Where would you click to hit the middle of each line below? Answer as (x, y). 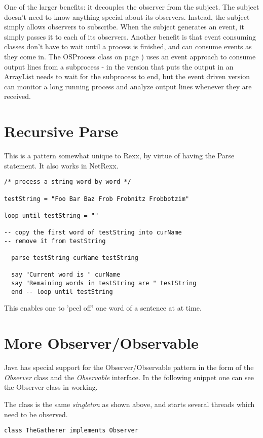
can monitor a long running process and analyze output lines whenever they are (128, 86)
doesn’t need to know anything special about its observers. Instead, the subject (127, 16)
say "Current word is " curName (66, 275)
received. (17, 96)
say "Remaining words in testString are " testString (104, 283)
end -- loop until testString (62, 292)
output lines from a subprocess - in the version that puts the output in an (119, 66)
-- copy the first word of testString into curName (93, 233)
